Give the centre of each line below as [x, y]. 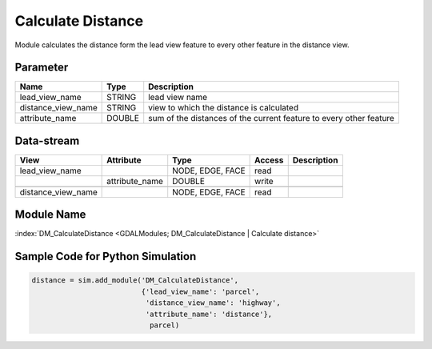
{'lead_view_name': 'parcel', [200, 291]
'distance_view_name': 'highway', [213, 303]
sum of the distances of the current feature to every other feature [272, 118]
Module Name [50, 215]
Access [269, 160]
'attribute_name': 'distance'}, [209, 314]
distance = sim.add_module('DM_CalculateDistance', [135, 281]
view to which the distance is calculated [224, 108]
